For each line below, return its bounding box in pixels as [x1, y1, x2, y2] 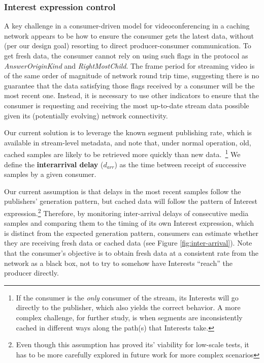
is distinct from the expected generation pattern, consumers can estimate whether [4, 227, 259, 238]
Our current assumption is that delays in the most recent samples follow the [4, 186, 241, 196]
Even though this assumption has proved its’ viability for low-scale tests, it [16, 339, 249, 350]
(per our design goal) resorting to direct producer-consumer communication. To [4, 40, 251, 51]
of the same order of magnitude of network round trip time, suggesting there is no [4, 70, 259, 81]
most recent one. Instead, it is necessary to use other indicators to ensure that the [4, 90, 259, 101]
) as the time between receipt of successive [114, 159, 246, 169]
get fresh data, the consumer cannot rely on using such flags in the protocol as [4, 50, 248, 60]
